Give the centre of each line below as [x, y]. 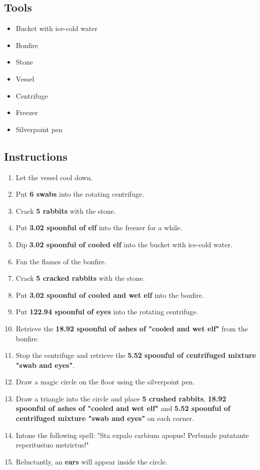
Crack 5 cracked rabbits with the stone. [80, 278]
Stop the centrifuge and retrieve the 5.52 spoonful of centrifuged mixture [136, 355]
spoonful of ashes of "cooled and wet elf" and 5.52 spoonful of [123, 408]
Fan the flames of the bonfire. [61, 261]
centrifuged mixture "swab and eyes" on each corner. [105, 418]
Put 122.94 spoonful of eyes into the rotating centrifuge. [107, 312]
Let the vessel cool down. [54, 177]
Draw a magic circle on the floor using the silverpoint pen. [105, 382]
